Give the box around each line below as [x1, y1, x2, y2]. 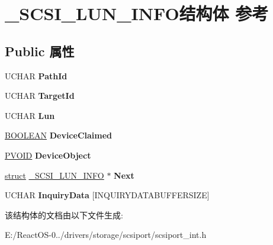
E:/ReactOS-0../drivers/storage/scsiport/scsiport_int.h [5, 228, 207, 241]
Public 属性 [5, 41, 75, 60]
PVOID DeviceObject [5, 149, 91, 161]
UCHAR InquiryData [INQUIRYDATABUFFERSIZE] [5, 189, 210, 201]
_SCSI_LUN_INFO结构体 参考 [5, 1, 269, 25]
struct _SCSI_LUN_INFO [5, 169, 104, 181]
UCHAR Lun [5, 109, 55, 121]
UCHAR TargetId [5, 89, 75, 102]
